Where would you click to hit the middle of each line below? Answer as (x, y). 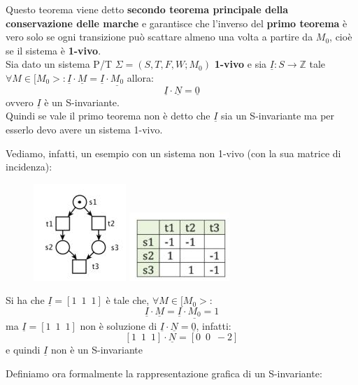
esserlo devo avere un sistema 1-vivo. (84, 130)
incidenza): (29, 167)
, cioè (341, 37)
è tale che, (128, 300)
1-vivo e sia (241, 64)
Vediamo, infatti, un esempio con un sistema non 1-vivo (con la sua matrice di (173, 153)
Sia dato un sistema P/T (59, 64)
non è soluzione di (119, 325)
